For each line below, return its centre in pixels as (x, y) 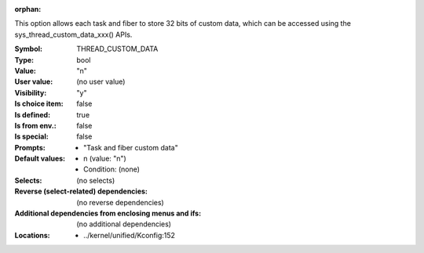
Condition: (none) (112, 169)
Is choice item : (39, 104)
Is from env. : (35, 125)
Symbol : (29, 49)
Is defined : (33, 114)
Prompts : (30, 147)
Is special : (31, 136)
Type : (24, 60)
